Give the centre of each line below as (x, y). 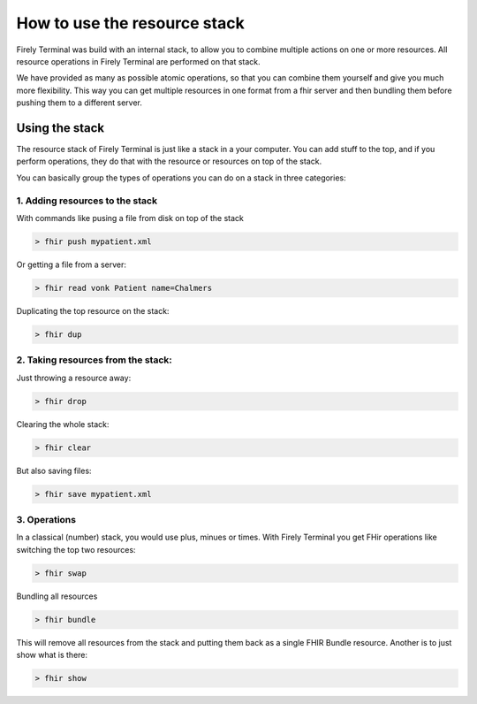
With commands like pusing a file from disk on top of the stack (130, 218)
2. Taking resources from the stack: (94, 360)
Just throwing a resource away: (74, 378)
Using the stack (61, 128)
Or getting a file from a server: (72, 264)
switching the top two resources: (76, 549)
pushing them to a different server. (79, 103)
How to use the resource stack (130, 23)
